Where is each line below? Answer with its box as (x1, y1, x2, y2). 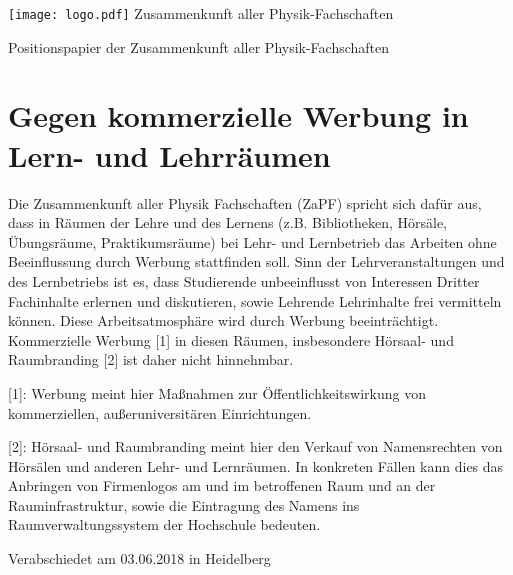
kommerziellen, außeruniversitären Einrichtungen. (8, 402, 312, 423)
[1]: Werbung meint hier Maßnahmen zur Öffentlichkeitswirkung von (8, 382, 426, 403)
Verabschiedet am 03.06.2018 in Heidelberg (8, 548, 271, 569)
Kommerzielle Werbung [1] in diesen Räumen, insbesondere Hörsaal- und (8, 329, 454, 350)
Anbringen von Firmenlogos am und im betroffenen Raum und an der (8, 475, 436, 496)
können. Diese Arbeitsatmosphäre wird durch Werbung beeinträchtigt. (8, 310, 439, 331)
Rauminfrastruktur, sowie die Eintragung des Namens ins (8, 494, 360, 515)
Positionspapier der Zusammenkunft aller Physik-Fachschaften (8, 36, 390, 57)
